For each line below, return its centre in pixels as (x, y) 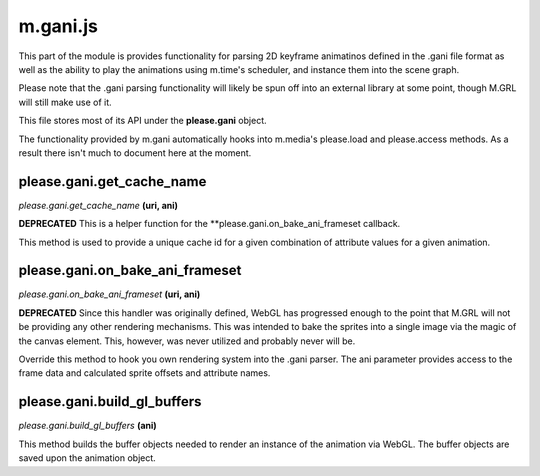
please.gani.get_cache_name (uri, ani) (98, 205)
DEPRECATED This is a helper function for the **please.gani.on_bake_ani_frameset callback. (209, 224)
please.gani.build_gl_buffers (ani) (87, 426)
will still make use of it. (65, 102)
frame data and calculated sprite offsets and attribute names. (144, 373)
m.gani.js (58, 26)
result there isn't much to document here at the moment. (135, 152)
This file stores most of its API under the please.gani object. (142, 121)
